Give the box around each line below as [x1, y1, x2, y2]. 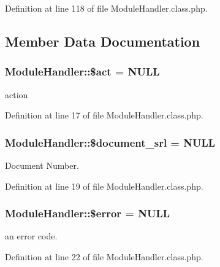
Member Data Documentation [5, 31, 200, 50]
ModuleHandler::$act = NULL [5, 64, 160, 79]
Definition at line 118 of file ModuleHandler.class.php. [5, 2, 208, 14]
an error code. [5, 230, 58, 242]
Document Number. [5, 159, 79, 171]
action [5, 88, 28, 101]
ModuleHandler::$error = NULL [5, 206, 170, 221]
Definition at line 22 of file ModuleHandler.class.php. [5, 250, 203, 263]
